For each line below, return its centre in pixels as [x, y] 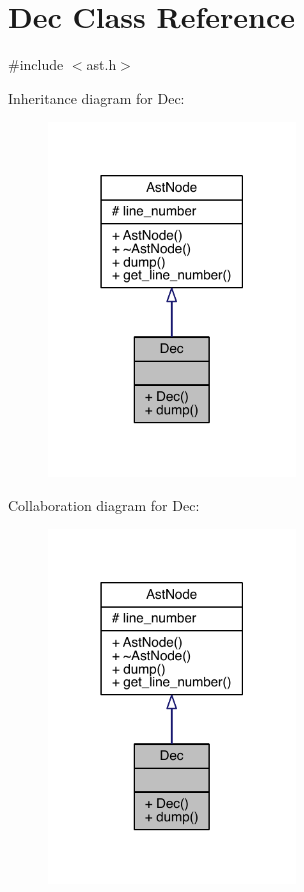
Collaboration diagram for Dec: [104, 504]
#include [36, 64]
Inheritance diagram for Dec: [96, 97]
